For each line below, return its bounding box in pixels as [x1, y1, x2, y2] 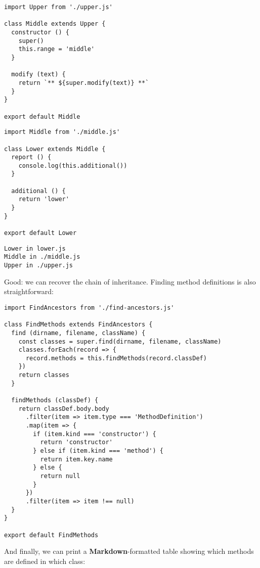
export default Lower [4, 229, 77, 237]
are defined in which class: [4, 555, 85, 566]
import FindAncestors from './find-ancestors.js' [4, 304, 175, 311]
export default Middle [4, 113, 80, 120]
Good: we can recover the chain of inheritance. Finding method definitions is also [4, 276, 256, 287]
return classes [18, 371, 69, 379]
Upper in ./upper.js [4, 262, 73, 269]
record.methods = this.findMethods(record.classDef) [25, 354, 207, 362]
